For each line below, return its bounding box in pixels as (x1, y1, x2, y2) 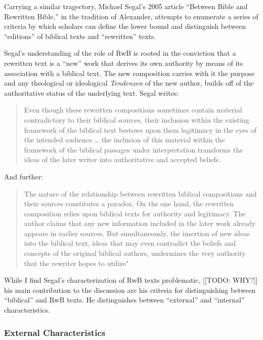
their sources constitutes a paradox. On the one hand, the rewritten (24, 198, 234, 209)
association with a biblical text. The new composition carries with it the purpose (4, 67, 255, 78)
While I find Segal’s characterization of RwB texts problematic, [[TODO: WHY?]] (4, 275, 258, 285)
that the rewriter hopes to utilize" (24, 257, 129, 268)
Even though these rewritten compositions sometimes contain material (24, 104, 242, 115)
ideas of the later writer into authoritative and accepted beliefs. (24, 154, 221, 165)
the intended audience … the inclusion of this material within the (24, 134, 225, 145)
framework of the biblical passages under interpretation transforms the (24, 144, 243, 155)
